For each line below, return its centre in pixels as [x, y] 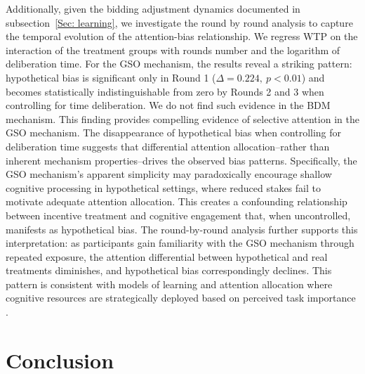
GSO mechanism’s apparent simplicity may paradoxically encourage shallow [169, 174]
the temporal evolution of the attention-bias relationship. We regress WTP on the [182, 36]
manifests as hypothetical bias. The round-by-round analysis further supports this [182, 229]
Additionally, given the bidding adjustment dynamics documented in [153, 8]
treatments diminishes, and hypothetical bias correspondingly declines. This [169, 270]
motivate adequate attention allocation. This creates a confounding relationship [177, 201]
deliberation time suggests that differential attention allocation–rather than [168, 146]
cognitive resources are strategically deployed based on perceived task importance [181, 298]
